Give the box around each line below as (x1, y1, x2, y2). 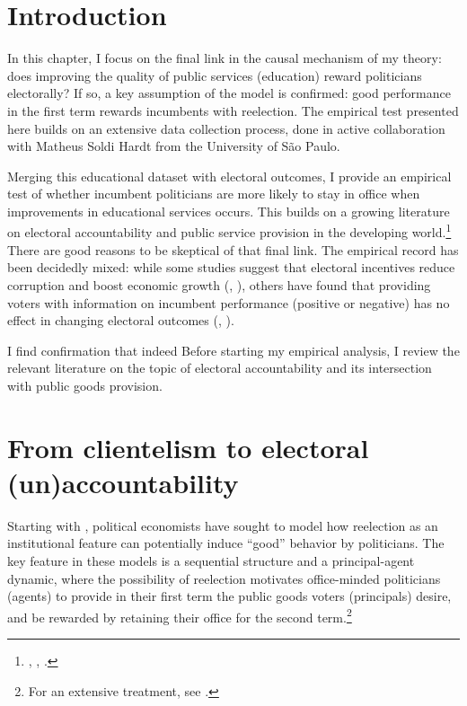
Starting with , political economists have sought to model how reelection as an (7, 516, 438, 534)
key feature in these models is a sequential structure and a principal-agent (7, 551, 415, 569)
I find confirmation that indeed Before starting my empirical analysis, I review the (7, 340, 460, 359)
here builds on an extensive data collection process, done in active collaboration (7, 119, 445, 137)
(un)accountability (7, 463, 239, 500)
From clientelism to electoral (7, 428, 369, 465)
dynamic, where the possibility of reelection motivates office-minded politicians (7, 569, 441, 587)
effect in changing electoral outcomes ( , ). (7, 311, 234, 330)
